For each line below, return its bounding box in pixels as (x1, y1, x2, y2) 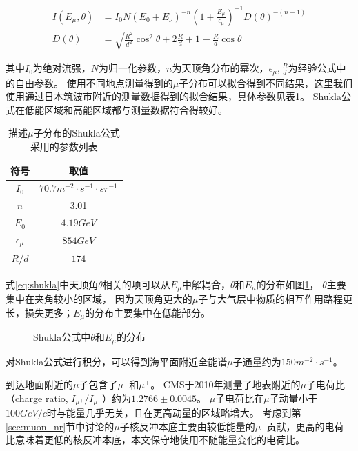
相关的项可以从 (102, 277, 170, 291)
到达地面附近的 (6, 377, 73, 392)
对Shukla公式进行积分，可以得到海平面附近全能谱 (6, 354, 228, 368)
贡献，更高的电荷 (266, 419, 344, 433)
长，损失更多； (6, 305, 73, 319)
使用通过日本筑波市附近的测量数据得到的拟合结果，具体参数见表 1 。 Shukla (6, 89, 341, 103)
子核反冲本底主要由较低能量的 (119, 419, 255, 433)
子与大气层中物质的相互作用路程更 (198, 292, 353, 306)
